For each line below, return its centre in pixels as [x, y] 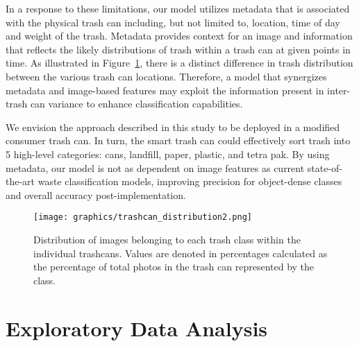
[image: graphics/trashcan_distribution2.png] [143, 217]
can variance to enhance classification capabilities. [136, 104]
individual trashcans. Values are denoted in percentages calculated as [181, 253]
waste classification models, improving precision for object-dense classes [190, 181]
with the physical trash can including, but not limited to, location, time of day [173, 22]
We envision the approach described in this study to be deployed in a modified [173, 127]
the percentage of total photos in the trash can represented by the [174, 267]
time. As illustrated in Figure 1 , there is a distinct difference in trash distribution [179, 63]
